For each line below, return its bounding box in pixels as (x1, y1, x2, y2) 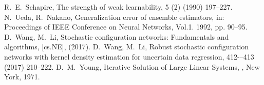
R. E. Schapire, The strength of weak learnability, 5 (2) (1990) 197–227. (4, 2, 233, 12)
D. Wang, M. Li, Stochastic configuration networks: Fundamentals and (4, 31, 229, 42)
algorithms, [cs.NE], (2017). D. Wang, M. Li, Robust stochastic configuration (4, 41, 249, 52)
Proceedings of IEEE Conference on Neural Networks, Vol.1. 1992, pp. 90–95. (4, 21, 248, 32)
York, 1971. (4, 71, 40, 82)
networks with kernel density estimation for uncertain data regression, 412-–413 (4, 51, 254, 62)
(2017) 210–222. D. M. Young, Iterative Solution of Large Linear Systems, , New (4, 61, 260, 72)
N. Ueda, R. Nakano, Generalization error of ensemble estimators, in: (4, 11, 224, 22)
